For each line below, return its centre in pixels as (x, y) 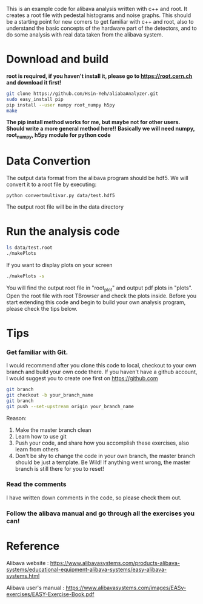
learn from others (37, 449)
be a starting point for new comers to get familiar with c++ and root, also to (100, 22)
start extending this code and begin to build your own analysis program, (96, 302)
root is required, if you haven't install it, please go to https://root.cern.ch (99, 76)
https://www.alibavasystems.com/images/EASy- (126, 588)
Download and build (58, 59)
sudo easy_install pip (35, 99)
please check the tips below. (42, 308)
